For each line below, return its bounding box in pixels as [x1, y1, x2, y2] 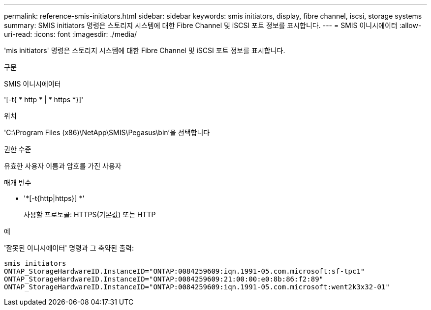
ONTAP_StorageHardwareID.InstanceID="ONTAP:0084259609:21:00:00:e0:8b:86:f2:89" [4, 275, 324, 283]
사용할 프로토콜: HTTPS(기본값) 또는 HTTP [24, 210, 156, 219]
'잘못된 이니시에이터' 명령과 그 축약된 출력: [4, 244, 134, 252]
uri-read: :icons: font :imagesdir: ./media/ [4, 30, 137, 38]
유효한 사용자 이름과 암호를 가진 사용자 [4, 162, 122, 170]
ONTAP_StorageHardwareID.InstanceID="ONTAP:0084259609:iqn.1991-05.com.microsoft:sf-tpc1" [4, 267, 365, 275]
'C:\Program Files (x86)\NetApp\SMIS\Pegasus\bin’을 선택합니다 [4, 128, 210, 137]
